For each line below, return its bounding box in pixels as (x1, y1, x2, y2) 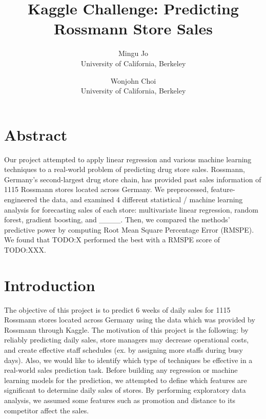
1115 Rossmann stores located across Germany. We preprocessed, (4, 184, 209, 195)
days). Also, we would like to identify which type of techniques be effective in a (4, 354, 253, 365)
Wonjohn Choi (110, 75, 156, 86)
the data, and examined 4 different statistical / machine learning (39, 194, 243, 204)
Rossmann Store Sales (54, 18, 213, 39)
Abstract (4, 124, 68, 145)
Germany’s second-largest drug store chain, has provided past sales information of (4, 174, 261, 184)
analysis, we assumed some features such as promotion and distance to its (4, 395, 236, 406)
